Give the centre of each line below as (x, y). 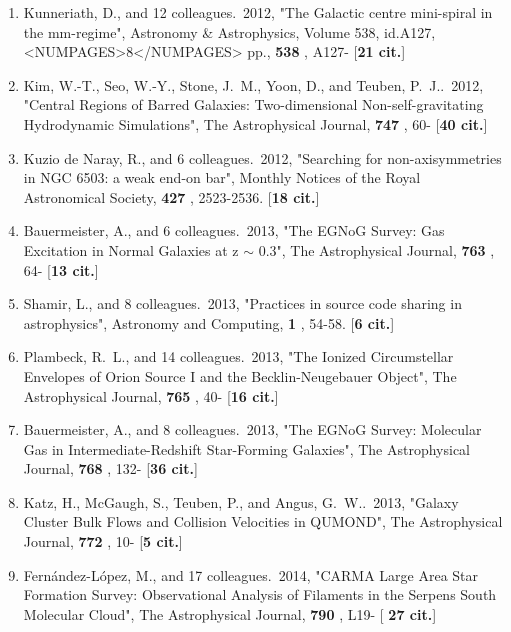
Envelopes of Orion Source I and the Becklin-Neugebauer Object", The (240, 375)
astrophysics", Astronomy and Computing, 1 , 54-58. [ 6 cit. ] (209, 322)
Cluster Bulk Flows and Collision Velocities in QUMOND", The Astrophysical (263, 521)
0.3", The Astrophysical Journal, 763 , (376, 249)
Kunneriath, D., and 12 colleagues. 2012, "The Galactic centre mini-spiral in (258, 12)
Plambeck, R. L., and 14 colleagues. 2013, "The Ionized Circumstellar (238, 356)
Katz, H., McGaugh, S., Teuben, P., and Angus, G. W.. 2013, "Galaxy (241, 501)
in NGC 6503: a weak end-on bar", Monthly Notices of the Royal (222, 177)
